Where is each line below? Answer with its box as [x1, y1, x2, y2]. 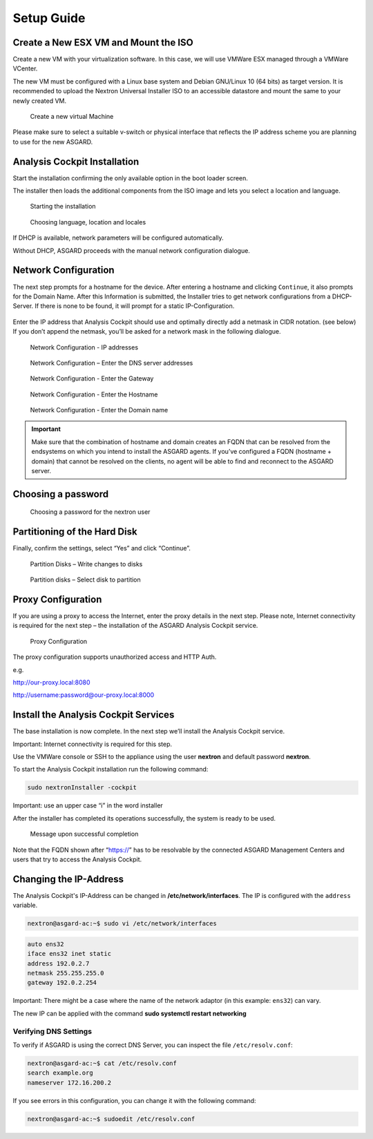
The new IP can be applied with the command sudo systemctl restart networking [12, 1009, 247, 1017]
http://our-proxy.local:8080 [12, 678, 90, 687]
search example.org [27, 1069, 93, 1077]
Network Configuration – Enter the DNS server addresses [30, 358, 193, 367]
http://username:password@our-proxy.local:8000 [12, 691, 155, 699]
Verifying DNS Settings [12, 1026, 93, 1036]
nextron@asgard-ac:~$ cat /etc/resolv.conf [27, 1059, 178, 1067]
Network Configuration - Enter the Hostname [30, 390, 158, 399]
